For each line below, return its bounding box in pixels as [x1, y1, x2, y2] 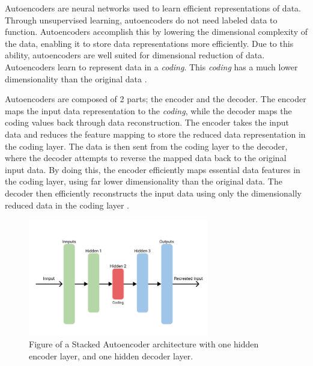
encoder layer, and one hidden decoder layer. [29, 350, 193, 362]
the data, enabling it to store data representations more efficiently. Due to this [5, 37, 294, 49]
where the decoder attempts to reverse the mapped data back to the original [5, 151, 287, 164]
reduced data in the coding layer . [5, 198, 129, 211]
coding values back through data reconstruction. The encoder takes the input [5, 116, 289, 129]
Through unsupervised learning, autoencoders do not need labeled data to [5, 13, 278, 26]
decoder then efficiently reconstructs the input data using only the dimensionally [5, 186, 302, 199]
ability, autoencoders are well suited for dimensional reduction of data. [5, 49, 265, 61]
